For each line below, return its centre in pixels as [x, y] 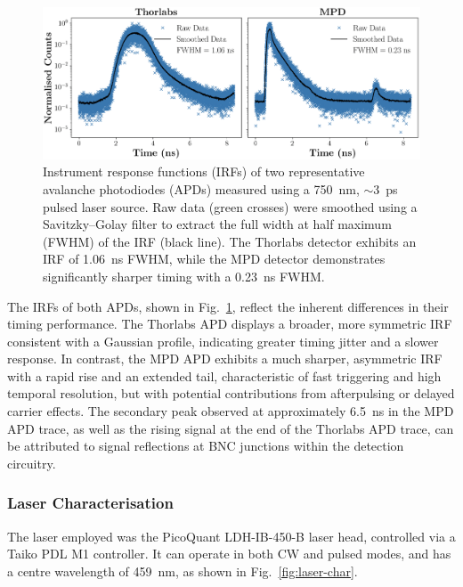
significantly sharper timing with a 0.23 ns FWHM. [184, 276]
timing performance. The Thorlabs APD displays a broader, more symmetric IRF [230, 324]
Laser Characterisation [90, 503]
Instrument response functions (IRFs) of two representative [204, 171]
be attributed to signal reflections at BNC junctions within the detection [206, 446]
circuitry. [32, 463]
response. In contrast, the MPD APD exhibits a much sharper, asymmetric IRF [225, 359]
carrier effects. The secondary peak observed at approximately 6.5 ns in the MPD [231, 411]
